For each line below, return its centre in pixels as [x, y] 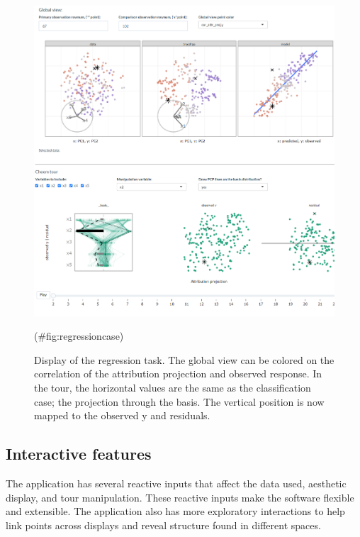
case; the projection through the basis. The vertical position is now [179, 401]
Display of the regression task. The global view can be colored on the [184, 359]
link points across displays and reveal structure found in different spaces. [163, 525]
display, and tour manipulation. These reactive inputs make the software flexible [180, 497]
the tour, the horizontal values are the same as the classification [173, 388]
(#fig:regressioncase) [79, 336]
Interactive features [79, 454]
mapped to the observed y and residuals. [122, 415]
